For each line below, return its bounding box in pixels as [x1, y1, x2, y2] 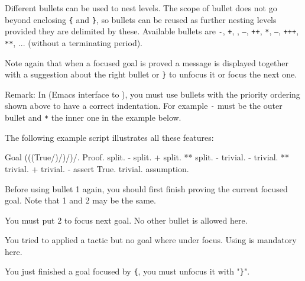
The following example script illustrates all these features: [5, 131, 214, 143]
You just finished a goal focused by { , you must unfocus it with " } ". [5, 265, 250, 277]
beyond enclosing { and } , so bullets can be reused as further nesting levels [5, 13, 277, 25]
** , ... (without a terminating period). [5, 36, 143, 49]
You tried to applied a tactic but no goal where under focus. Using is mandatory [5, 234, 297, 246]
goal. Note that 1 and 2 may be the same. [5, 194, 156, 206]
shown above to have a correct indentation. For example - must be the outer [5, 99, 283, 112]
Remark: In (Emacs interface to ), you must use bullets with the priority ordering [5, 88, 300, 100]
